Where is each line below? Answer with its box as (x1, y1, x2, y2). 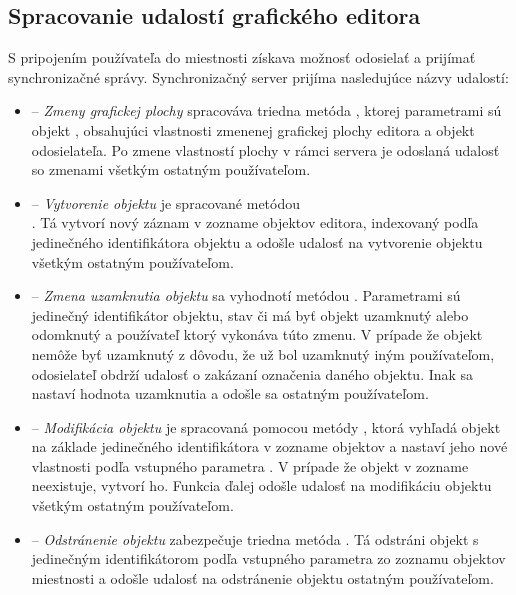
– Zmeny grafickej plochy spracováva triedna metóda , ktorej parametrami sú (31, 100, 502, 121)
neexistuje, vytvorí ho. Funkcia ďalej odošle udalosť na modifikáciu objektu (31, 475, 492, 496)
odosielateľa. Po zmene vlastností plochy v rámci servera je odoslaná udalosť (31, 139, 500, 160)
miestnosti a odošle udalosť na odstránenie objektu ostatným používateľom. (31, 567, 494, 588)
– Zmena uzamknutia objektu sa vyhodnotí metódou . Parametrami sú (31, 285, 461, 306)
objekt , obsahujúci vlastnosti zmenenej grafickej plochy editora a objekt (31, 119, 475, 140)
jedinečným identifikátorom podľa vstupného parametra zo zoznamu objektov (31, 548, 506, 569)
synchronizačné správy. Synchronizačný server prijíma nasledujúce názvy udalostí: (8, 66, 509, 87)
